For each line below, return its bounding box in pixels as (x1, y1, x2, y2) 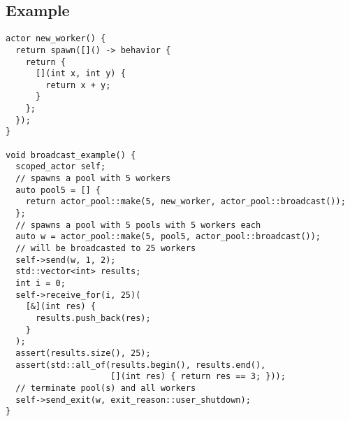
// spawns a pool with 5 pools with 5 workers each (15, 220, 261, 230)
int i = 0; (15, 278, 66, 288)
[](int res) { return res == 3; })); (110, 371, 286, 382)
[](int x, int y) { (35, 69, 126, 79)
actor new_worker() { (6, 34, 106, 44)
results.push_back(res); (35, 313, 151, 323)
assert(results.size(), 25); (15, 348, 151, 358)
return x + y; (45, 80, 111, 90)
